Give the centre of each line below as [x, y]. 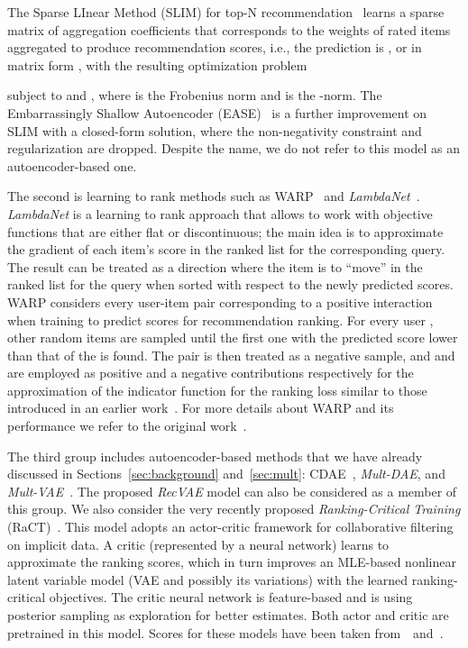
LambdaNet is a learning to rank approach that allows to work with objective [220, 213]
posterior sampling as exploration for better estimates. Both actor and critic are [228, 615]
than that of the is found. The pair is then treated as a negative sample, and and [231, 355]
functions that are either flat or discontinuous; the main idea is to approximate [225, 231]
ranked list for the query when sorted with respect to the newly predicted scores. [230, 284]
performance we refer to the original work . [127, 426]
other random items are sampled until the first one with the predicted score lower [233, 338]
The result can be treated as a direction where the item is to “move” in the [215, 266]
